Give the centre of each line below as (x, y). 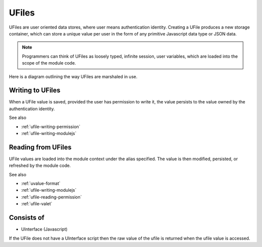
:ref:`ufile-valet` (37, 204)
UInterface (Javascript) (44, 229)
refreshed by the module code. (40, 165)
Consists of (27, 218)
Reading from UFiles (40, 147)
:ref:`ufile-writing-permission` (51, 127)
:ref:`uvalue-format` (41, 183)
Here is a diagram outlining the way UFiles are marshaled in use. (73, 76)
